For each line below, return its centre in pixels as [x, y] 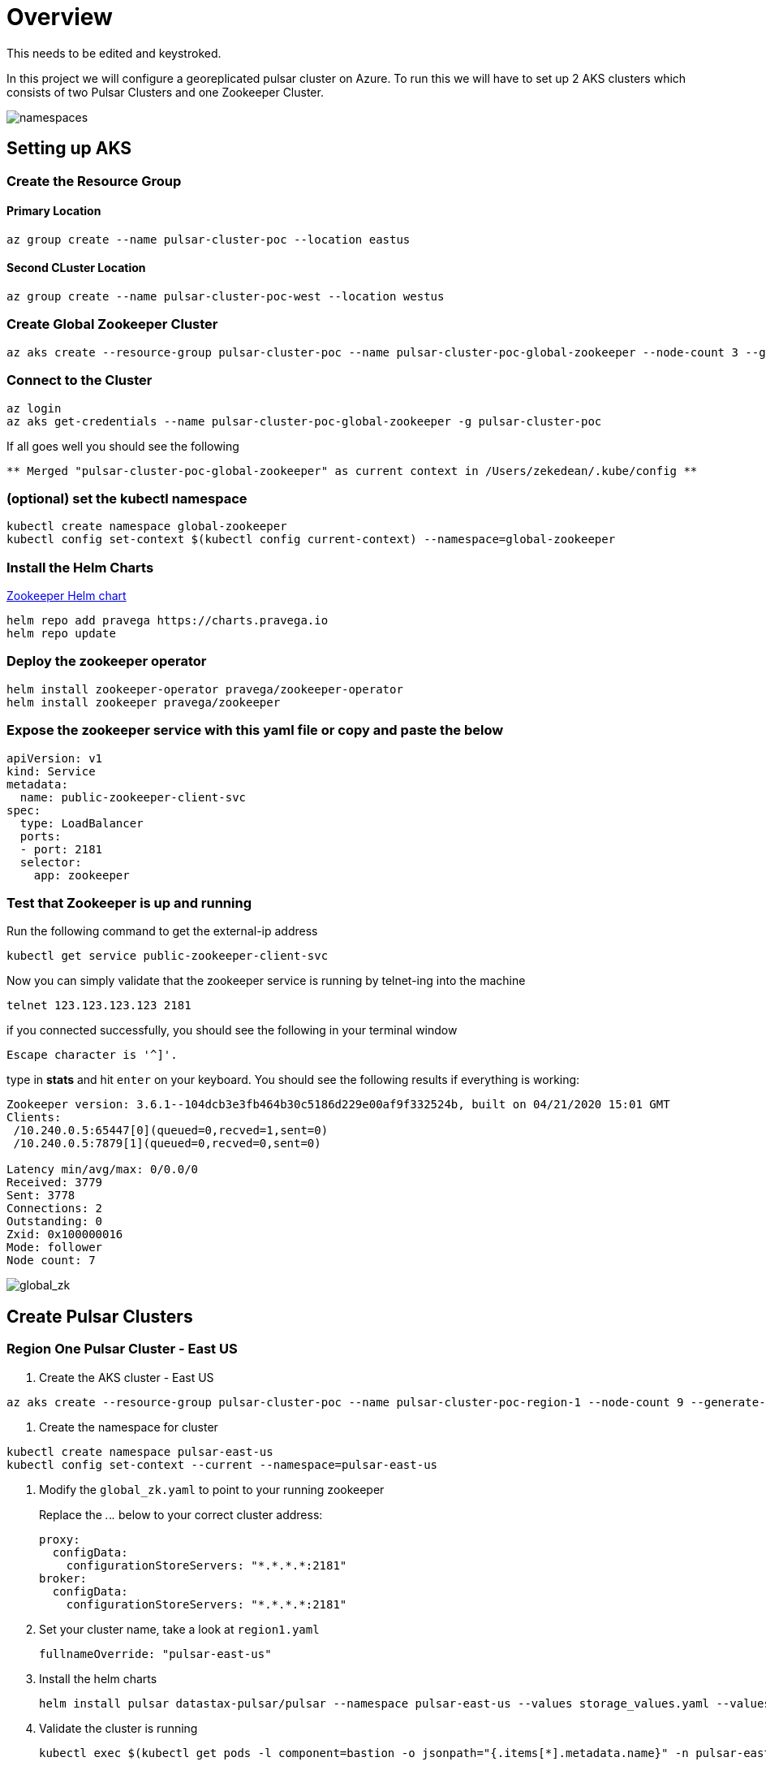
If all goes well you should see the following [123, 446]
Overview [60, 17]
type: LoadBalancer [82, 823]
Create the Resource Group [94, 181]
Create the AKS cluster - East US [127, 1377]
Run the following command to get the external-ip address [162, 931]
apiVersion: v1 [55, 758]
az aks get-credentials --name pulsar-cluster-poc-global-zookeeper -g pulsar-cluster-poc [304, 421]
